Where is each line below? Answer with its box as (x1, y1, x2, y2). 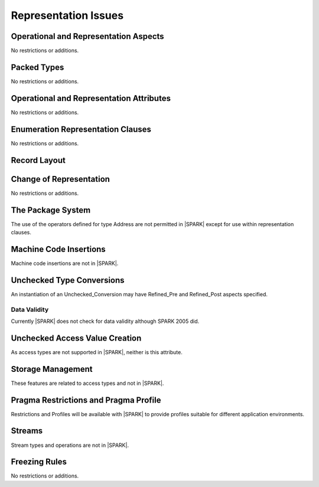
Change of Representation (11, 174, 110, 184)
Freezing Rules (11, 457, 67, 467)
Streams (11, 426, 43, 436)
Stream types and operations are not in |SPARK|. (11, 442, 129, 449)
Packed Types (11, 62, 64, 72)
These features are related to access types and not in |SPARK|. (11, 380, 164, 387)
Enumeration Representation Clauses (11, 124, 152, 134)
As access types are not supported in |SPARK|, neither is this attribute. (11, 348, 183, 355)
